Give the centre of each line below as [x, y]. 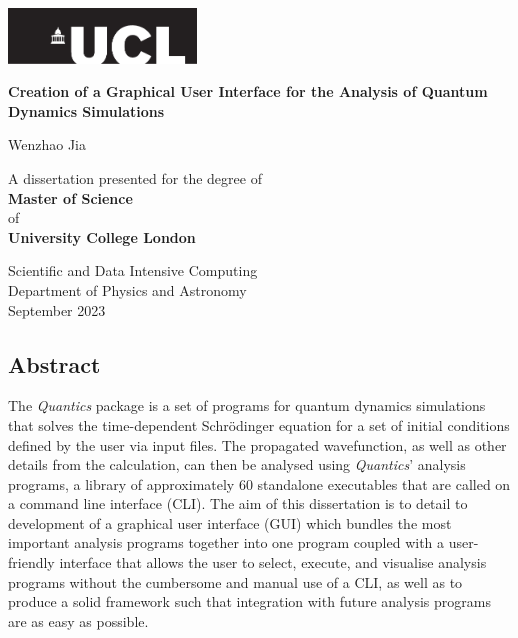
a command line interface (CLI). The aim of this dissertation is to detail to [238, 503]
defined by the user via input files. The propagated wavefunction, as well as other [257, 444]
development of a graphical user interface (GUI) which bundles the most [230, 522]
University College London [102, 236]
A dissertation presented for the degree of [135, 177]
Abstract [54, 363]
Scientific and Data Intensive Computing [133, 270]
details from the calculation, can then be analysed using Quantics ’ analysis [237, 464]
